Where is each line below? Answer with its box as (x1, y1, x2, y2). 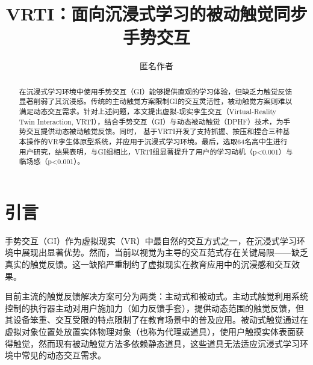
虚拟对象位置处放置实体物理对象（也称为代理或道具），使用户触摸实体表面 (5, 325, 296, 338)
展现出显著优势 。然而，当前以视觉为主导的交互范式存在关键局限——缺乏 (21, 246, 308, 259)
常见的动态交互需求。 (21, 349, 106, 361)
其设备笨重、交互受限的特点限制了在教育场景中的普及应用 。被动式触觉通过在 (5, 313, 308, 326)
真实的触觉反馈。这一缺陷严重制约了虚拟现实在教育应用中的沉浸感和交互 (5, 258, 291, 271)
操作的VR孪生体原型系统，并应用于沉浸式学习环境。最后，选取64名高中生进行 (26, 136, 288, 146)
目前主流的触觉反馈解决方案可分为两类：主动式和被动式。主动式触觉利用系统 (5, 290, 308, 302)
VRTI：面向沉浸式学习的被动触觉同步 (5, 1, 308, 26)
